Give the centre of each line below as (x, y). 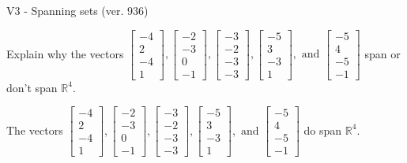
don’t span (32, 87)
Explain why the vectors (65, 53)
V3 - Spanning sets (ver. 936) (77, 10)
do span (323, 130)
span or (383, 53)
